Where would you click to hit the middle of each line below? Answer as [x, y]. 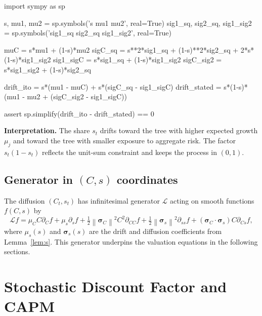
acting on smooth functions [212, 200]
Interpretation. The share [47, 130]
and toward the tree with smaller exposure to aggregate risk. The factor [124, 140]
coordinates [147, 179]
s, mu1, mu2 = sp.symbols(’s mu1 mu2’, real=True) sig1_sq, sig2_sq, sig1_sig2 [128, 23]
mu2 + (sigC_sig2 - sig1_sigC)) [77, 96]
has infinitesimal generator [119, 200]
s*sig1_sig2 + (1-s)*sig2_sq [48, 69]
